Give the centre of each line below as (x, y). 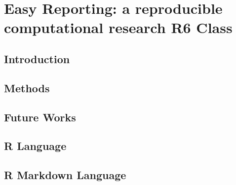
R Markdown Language (65, 175)
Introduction (37, 58)
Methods (27, 88)
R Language (35, 146)
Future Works (40, 117)
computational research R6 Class (118, 27)
